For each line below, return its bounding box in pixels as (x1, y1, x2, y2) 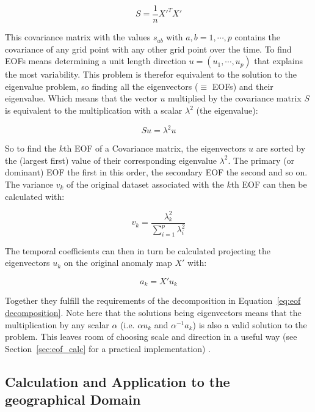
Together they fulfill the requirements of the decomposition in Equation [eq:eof (5, 294, 301, 307)
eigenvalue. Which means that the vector (5, 92, 157, 105)
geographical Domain (5, 390, 141, 409)
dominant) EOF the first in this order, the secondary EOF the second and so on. (5, 166, 308, 178)
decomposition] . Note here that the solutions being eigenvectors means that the (5, 306, 302, 319)
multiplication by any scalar (5, 318, 109, 331)
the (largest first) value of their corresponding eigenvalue (5, 153, 217, 166)
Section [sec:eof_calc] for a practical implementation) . (5, 342, 211, 355)
